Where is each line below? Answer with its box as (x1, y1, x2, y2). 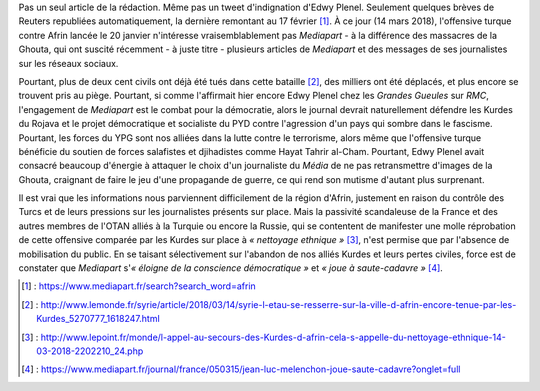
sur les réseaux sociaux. (18, 57, 119, 69)
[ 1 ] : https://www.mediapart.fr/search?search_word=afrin (21, 280, 257, 292)
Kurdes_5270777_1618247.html (36, 313, 160, 325)
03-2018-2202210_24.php (36, 345, 144, 357)
